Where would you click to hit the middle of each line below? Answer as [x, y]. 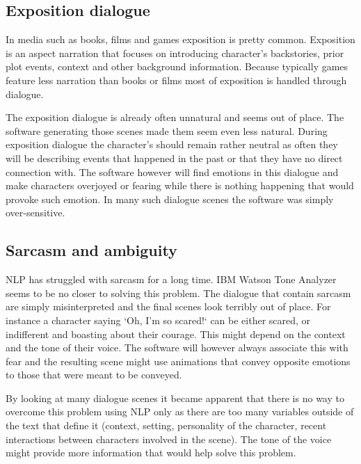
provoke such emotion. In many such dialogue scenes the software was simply [170, 199]
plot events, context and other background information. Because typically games [177, 66]
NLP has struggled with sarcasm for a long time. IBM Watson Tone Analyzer [171, 279]
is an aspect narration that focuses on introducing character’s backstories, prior [175, 53]
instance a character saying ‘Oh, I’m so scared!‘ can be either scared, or [158, 320]
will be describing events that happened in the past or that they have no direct [174, 158]
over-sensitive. [35, 213]
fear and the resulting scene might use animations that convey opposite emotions [178, 361]
